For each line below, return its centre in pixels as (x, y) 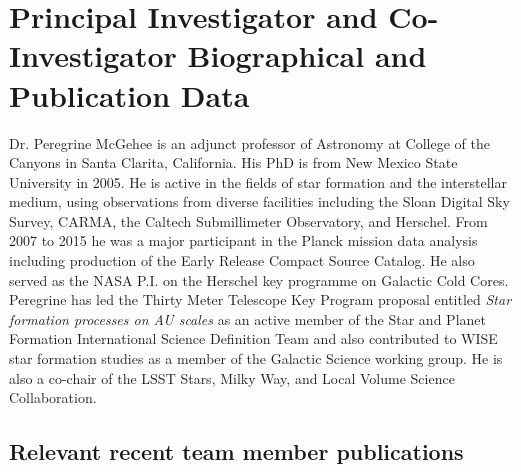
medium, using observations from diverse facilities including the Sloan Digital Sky (259, 201)
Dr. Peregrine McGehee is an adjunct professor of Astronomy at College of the (249, 142)
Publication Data (129, 94)
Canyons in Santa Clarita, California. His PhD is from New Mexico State (233, 162)
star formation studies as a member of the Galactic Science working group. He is (256, 358)
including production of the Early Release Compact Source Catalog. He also (242, 260)
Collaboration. (53, 397)
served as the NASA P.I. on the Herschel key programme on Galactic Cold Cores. (259, 279)
